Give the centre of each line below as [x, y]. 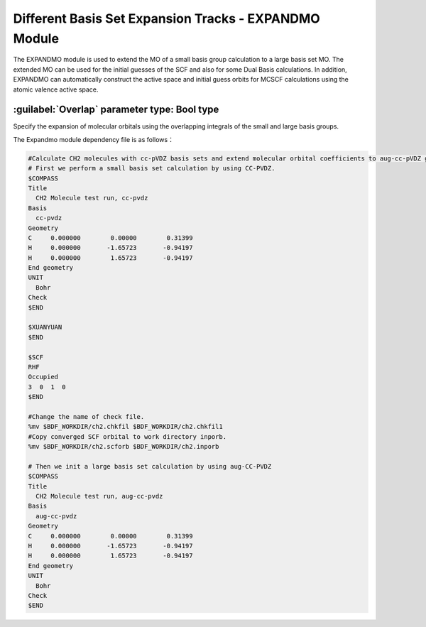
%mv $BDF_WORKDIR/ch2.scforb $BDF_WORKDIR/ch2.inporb [124, 447]
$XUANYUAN [45, 327]
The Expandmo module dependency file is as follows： [93, 139]
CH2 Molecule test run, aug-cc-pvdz [99, 496]
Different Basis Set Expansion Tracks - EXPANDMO [167, 18]
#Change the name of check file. [86, 416]
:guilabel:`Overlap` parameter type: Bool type [116, 110]
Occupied [43, 377]
